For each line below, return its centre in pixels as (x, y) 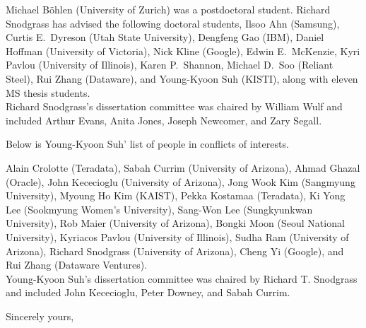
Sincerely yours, (40, 316)
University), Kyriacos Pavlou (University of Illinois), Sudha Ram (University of (177, 236)
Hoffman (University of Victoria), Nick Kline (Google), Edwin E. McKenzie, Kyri (183, 51)
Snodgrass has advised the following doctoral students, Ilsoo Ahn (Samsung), (173, 23)
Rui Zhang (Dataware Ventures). (77, 265)
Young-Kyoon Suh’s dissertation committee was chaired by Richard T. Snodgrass (182, 278)
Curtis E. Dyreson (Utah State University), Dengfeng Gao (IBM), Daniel (165, 37)
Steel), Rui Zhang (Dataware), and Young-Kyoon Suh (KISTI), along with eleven (182, 78)
